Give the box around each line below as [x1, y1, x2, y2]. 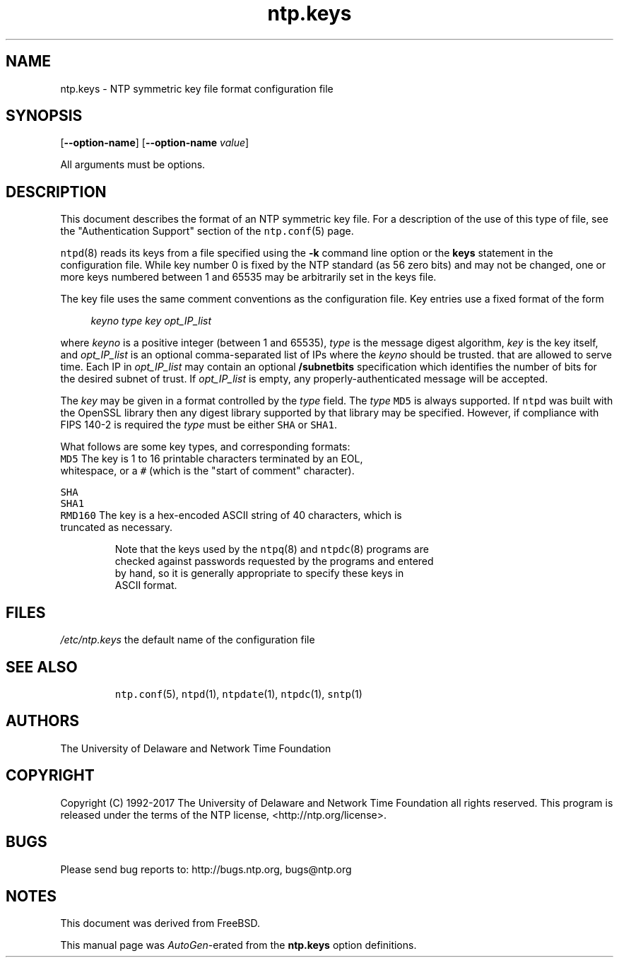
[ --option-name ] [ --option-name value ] [60, 136, 249, 149]
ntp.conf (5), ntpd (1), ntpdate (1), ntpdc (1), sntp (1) [114, 687, 362, 700]
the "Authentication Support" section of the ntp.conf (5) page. [60, 225, 354, 238]
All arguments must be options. [60, 158, 206, 171]
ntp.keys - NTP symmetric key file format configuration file [60, 82, 334, 95]
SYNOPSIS [6, 107, 83, 125]
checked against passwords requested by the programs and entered [114, 555, 434, 568]
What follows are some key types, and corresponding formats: [60, 440, 350, 453]
